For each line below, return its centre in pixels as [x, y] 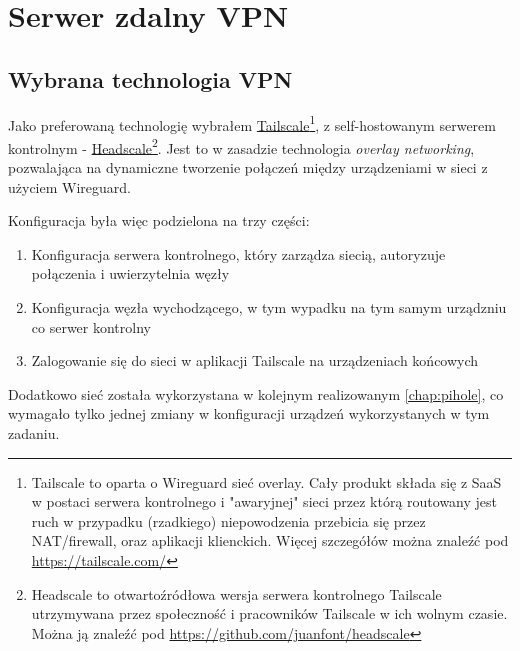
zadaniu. [34, 433]
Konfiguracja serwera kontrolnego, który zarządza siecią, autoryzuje [238, 253]
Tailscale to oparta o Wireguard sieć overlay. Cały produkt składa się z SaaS [266, 481]
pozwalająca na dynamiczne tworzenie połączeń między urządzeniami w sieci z [248, 167]
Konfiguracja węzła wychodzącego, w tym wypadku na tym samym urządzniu [269, 307]
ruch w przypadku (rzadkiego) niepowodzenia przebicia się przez [228, 520]
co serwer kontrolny [91, 326]
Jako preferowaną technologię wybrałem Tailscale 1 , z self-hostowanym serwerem [252, 123]
